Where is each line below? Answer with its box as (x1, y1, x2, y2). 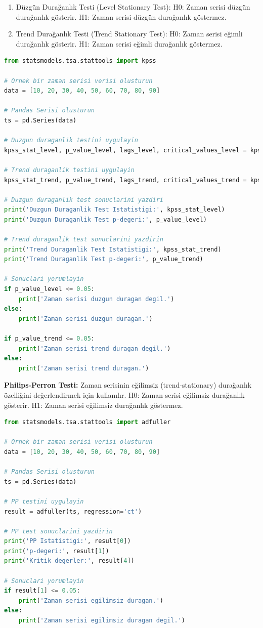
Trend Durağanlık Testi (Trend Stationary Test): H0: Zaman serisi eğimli (16, 28, 243, 39)
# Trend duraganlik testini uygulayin (4, 166, 135, 174)
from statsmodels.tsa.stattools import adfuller (4, 418, 171, 426)
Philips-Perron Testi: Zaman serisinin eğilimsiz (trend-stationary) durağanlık (4, 380, 252, 390)
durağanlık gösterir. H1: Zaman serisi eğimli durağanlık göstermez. (16, 38, 223, 49)
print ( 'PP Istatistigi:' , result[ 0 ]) (4, 537, 131, 545)
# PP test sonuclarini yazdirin (4, 527, 113, 535)
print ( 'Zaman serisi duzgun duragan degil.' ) (18, 295, 174, 303)
